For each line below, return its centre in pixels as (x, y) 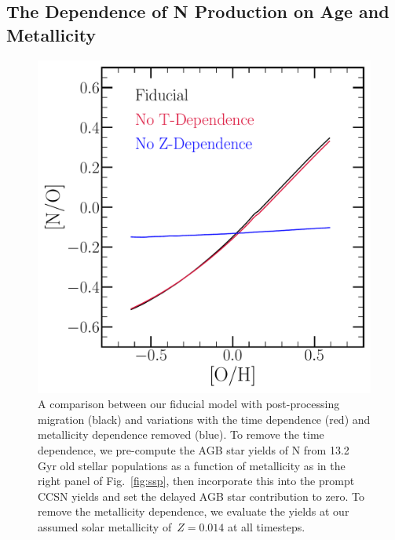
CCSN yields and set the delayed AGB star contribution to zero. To (201, 496)
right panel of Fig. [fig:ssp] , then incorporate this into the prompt (196, 481)
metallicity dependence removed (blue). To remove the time (181, 434)
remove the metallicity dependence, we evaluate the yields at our (194, 511)
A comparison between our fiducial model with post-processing (189, 404)
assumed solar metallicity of (105, 526)
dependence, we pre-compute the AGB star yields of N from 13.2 (194, 449)
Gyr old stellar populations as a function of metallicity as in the (192, 465)
